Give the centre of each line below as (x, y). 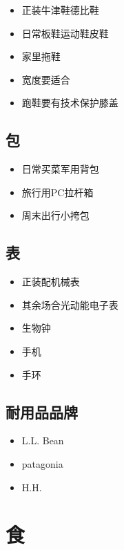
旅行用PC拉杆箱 (58, 192)
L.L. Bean (43, 440)
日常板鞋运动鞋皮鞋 (65, 33)
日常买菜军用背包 (60, 169)
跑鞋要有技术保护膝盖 (70, 103)
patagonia (42, 463)
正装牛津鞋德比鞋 (60, 10)
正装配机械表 (51, 282)
